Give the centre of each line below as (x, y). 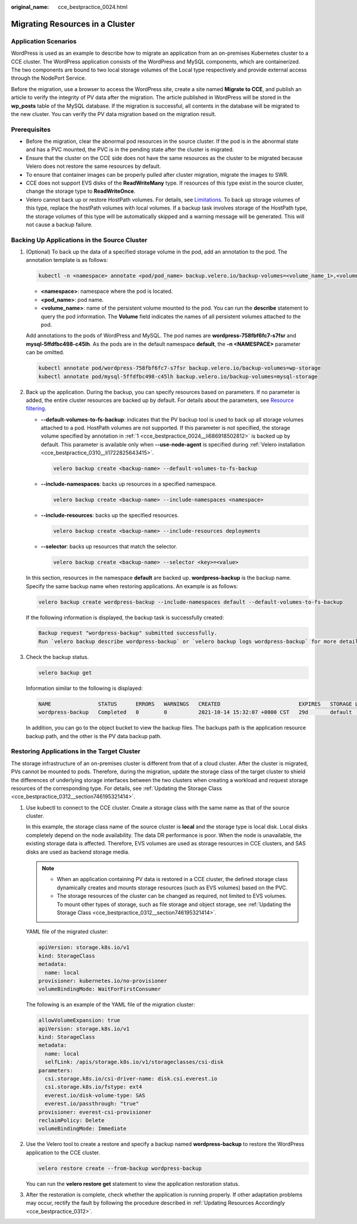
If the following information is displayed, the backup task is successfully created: (125, 617)
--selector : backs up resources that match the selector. (109, 547)
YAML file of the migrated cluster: (67, 932)
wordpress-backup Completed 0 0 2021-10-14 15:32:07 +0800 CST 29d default (195, 712)
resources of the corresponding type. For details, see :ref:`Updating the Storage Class (117, 788)
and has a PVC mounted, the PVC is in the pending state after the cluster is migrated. (130, 149)
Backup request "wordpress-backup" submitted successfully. (128, 633)
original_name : (30, 7)
